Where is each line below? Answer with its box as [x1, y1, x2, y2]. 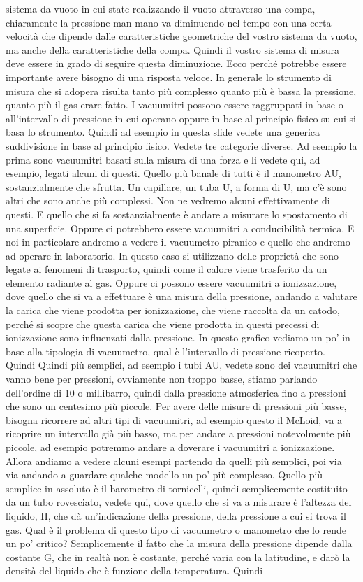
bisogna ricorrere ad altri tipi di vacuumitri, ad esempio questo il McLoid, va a [6, 412, 343, 427]
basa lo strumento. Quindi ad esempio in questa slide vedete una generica [6, 125, 320, 139]
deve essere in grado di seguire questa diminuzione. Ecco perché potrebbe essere [6, 56, 347, 71]
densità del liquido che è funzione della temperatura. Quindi [6, 563, 263, 578]
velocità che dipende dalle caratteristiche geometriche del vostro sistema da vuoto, [6, 29, 357, 43]
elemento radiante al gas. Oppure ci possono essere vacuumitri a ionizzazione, [6, 275, 337, 290]
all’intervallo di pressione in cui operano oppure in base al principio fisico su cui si [6, 111, 356, 125]
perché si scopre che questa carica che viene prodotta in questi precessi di [6, 316, 320, 331]
